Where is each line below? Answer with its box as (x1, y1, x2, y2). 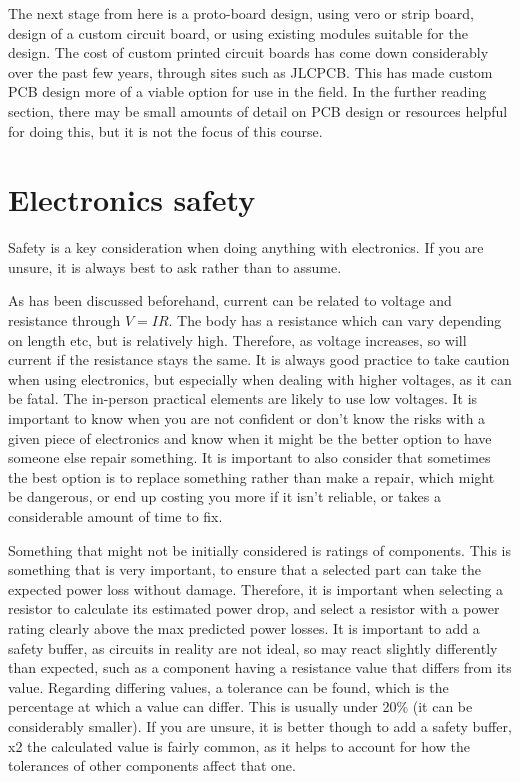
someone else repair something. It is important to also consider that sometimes (8, 447, 491, 468)
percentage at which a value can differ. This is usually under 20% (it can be (8, 696, 473, 717)
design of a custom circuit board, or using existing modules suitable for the (8, 22, 468, 43)
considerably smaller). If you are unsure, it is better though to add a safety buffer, (8, 715, 512, 736)
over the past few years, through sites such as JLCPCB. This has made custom (8, 61, 493, 82)
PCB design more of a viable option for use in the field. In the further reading (8, 81, 487, 102)
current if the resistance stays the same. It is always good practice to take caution (8, 349, 510, 370)
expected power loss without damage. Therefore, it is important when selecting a (8, 578, 504, 599)
